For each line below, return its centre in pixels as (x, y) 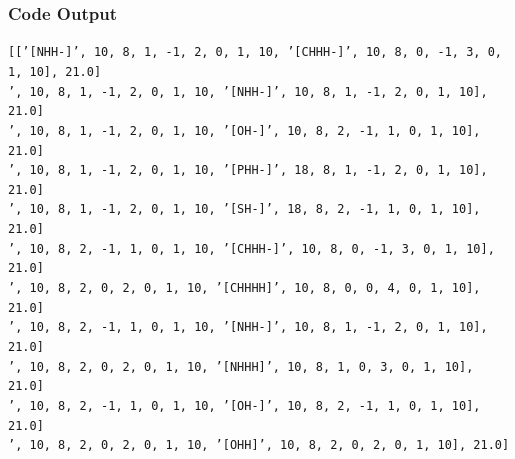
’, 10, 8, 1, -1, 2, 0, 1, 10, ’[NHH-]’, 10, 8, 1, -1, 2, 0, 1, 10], (248, 91)
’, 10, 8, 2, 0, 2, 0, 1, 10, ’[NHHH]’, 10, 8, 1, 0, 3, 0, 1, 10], (241, 366)
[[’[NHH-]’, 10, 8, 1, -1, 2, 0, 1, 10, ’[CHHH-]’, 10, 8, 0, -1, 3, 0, (255, 52)
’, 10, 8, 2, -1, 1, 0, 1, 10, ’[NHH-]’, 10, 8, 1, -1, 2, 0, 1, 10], (248, 327)
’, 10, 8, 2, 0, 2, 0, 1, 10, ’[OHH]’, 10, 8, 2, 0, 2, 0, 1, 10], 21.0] (259, 445)
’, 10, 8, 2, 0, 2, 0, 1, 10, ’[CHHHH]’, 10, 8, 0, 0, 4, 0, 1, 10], (244, 288)
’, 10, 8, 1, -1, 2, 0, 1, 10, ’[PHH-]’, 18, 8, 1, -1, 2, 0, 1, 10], (248, 170)
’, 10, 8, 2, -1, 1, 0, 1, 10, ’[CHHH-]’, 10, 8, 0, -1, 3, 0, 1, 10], (251, 248)
